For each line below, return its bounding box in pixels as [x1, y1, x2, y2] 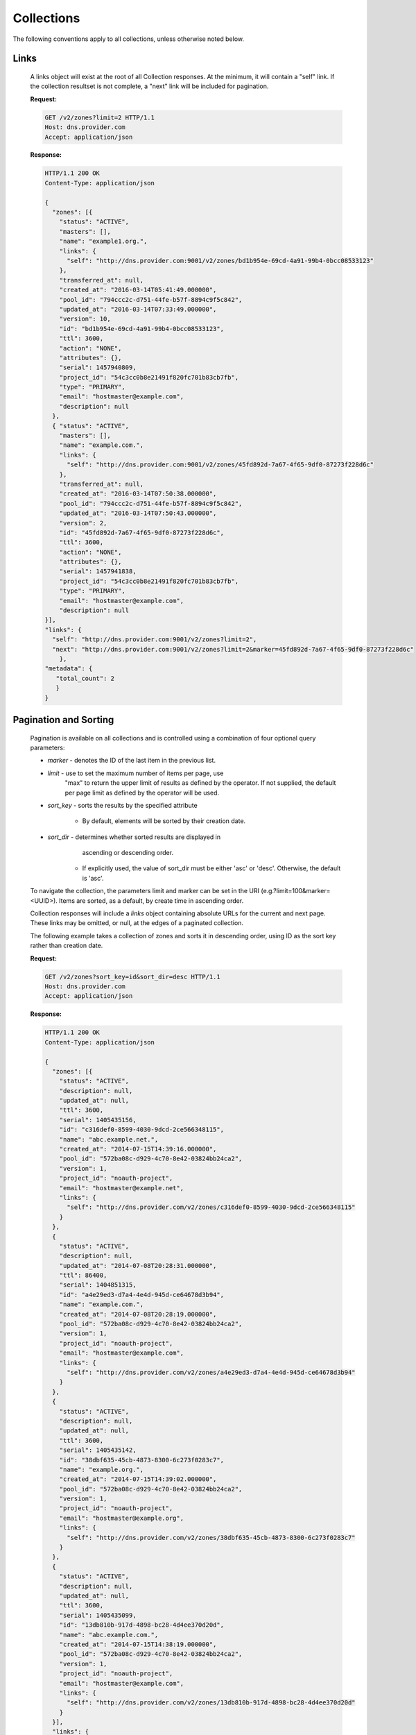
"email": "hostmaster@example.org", [59, 1514, 184, 1522]
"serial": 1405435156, [59, 1116, 137, 1124]
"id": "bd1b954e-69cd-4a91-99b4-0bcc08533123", [59, 325, 225, 332]
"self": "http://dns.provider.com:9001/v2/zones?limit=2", [52, 636, 257, 643]
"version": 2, [59, 519, 107, 527]
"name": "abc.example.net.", [59, 1135, 159, 1143]
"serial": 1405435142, [59, 1446, 137, 1454]
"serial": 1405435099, [59, 1611, 137, 1619]
